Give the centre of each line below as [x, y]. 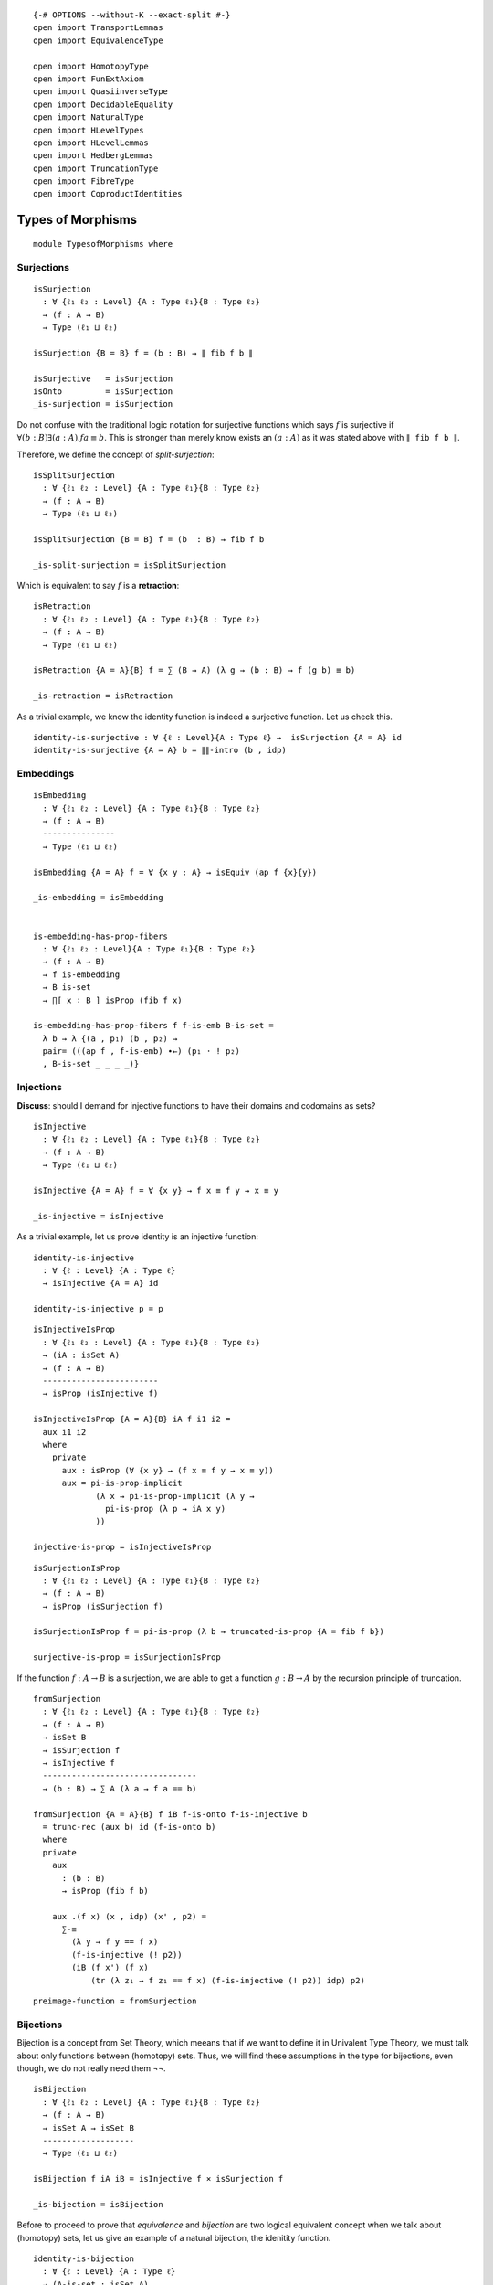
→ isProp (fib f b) [105, 1891]
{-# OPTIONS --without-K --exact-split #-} [132, 15]
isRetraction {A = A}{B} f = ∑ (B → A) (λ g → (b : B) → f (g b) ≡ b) [194, 670]
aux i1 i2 [64, 1432]
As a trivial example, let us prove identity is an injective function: [138, 1237]
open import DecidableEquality [103, 104]
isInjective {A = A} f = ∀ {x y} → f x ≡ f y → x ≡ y [156, 1190]
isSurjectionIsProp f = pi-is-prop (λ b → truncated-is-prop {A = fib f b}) [209, 1632]
